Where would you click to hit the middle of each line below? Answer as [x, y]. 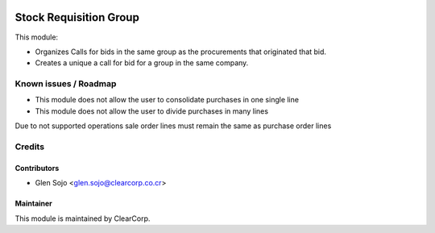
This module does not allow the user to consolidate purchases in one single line [167, 100]
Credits [29, 147]
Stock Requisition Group [77, 17]
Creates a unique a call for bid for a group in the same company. [142, 63]
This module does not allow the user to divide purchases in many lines [152, 111]
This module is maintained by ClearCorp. [83, 218]
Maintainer [33, 204]
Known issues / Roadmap [66, 84]
